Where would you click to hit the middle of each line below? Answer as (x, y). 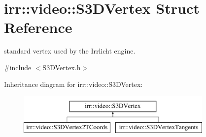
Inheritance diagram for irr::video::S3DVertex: (73, 84)
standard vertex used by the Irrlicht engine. (70, 51)
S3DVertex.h (62, 67)
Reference (38, 27)
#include (18, 67)
